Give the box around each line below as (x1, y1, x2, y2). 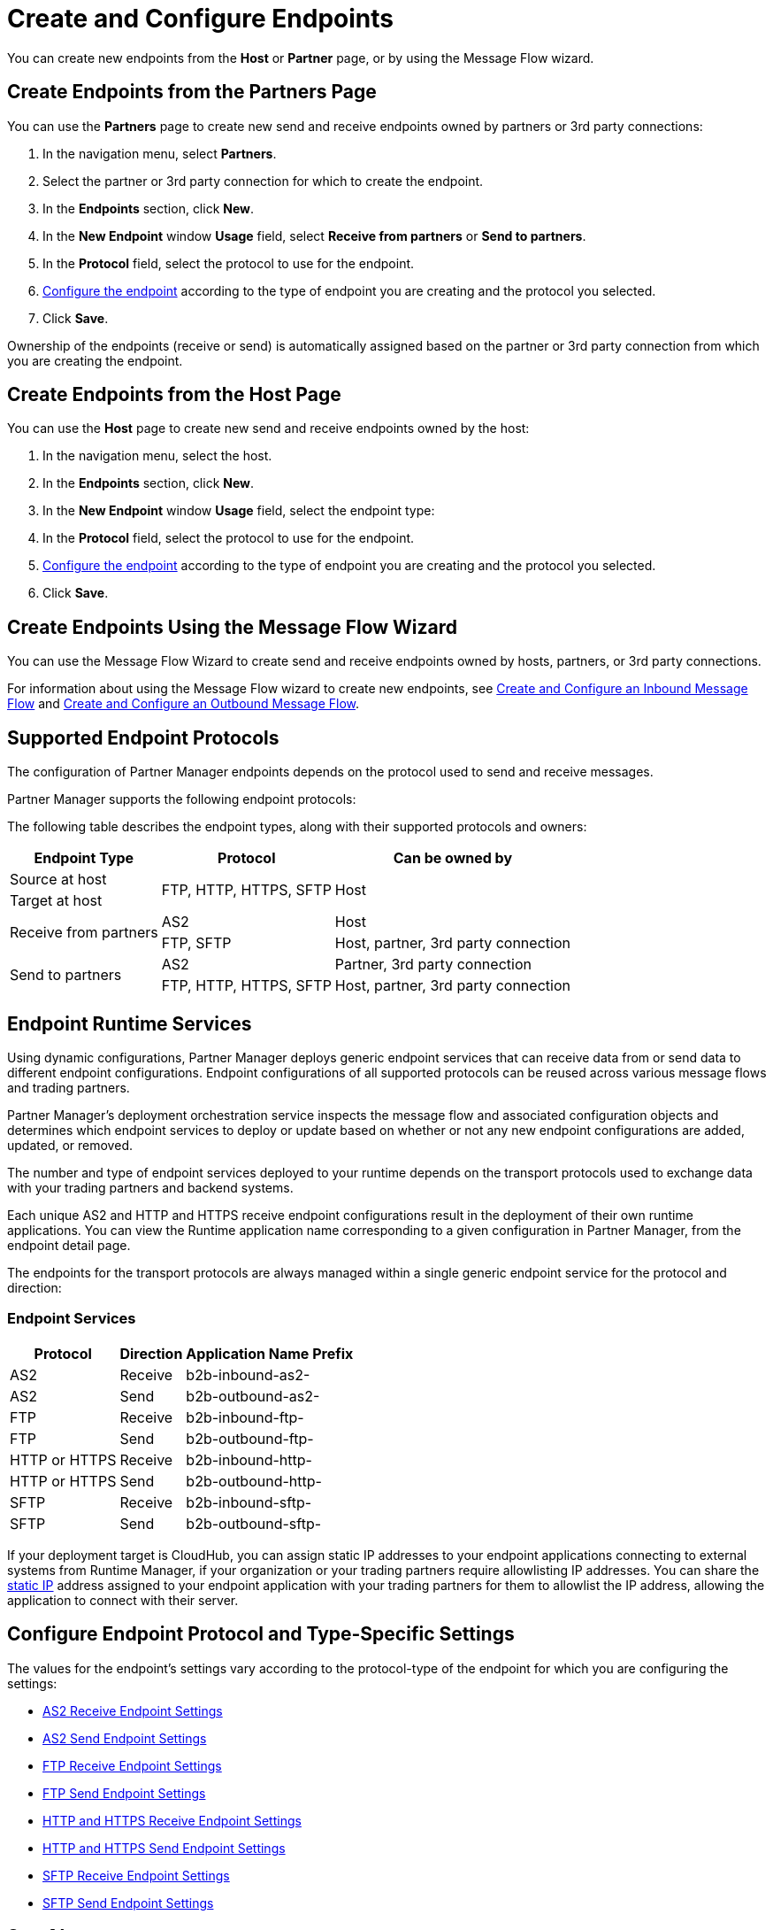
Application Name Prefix (186, 1344, 354, 1363)
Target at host (10, 892, 103, 910)
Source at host (10, 870, 107, 889)
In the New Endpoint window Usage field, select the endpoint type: (42, 503, 435, 519)
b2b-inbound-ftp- (186, 1408, 304, 1426)
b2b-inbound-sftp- (186, 1493, 312, 1511)
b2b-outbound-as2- (186, 1386, 320, 1405)
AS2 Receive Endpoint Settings (42, 1702, 223, 1718)
